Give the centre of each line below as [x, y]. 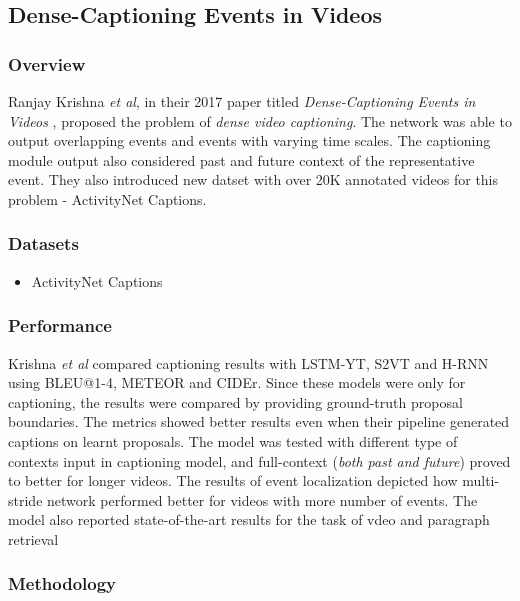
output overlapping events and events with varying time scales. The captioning [249, 140]
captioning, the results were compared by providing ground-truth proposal [235, 401]
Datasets [43, 243]
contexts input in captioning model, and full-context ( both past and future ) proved [259, 460]
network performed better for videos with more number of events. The [262, 499]
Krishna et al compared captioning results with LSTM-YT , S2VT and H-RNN [248, 362]
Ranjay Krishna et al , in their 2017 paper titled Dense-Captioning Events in [242, 101]
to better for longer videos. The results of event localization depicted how [233, 480]
